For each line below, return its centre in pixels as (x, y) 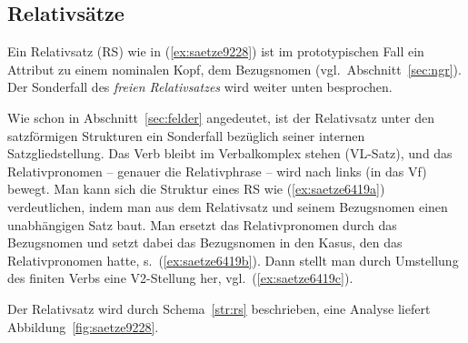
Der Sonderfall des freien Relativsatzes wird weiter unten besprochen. (200, 87)
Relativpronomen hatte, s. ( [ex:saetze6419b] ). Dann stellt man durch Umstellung (233, 260)
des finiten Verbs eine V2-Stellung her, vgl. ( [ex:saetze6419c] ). (180, 278)
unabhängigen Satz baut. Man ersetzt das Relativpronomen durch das (202, 224)
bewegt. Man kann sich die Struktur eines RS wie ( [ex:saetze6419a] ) (196, 189)
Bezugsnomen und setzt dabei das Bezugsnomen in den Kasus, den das (205, 242)
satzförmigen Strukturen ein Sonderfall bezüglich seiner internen (186, 135)
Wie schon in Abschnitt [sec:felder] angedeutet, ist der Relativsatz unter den (221, 117)
